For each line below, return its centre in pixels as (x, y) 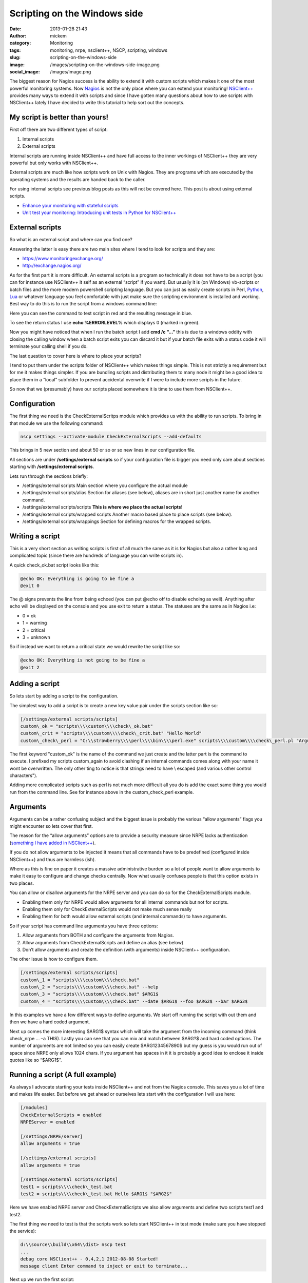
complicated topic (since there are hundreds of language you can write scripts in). (96, 556)
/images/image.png (71, 71)
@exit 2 (30, 667)
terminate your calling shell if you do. (49, 346)
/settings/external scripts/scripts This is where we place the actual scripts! (102, 507)
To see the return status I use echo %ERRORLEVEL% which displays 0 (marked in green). (104, 323)
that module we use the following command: (56, 423)
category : (20, 43)
